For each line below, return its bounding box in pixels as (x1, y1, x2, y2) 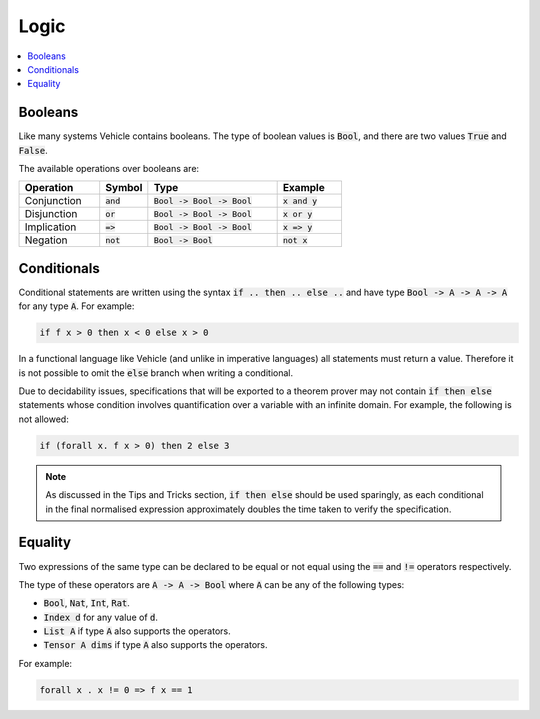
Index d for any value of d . (43, 611, 159, 623)
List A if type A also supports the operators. (43, 625, 231, 637)
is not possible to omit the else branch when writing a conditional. (18, 366, 294, 379)
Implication (24, 220, 77, 234)
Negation (24, 233, 69, 247)
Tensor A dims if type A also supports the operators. (43, 639, 268, 651)
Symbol (105, 181, 143, 195)
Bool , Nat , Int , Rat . (43, 597, 130, 609)
